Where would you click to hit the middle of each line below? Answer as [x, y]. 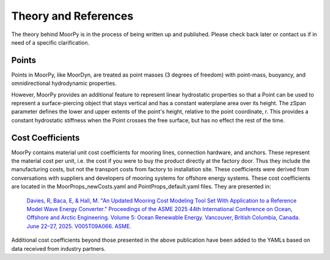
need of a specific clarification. [50, 42]
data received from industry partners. [59, 248]
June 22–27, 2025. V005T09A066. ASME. [79, 226]
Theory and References [72, 16]
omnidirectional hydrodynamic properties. [64, 83]
